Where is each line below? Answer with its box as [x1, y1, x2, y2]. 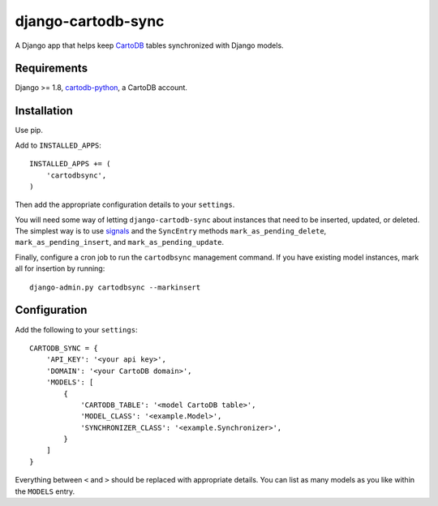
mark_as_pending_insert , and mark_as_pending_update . [15, 238, 225, 247]
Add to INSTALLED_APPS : [15, 140, 101, 150]
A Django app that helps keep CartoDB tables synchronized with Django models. [15, 41, 284, 50]
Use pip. [15, 126, 44, 135]
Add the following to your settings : [15, 324, 138, 334]
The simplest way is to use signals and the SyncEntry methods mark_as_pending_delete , [15, 226, 327, 236]
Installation [15, 104, 73, 118]
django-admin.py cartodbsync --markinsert [29, 282, 201, 292]
